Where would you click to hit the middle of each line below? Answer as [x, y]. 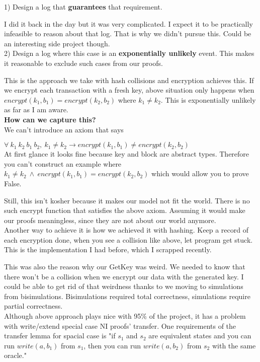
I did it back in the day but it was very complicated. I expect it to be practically [128, 23]
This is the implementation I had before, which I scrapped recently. [108, 249]
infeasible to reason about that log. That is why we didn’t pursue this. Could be [128, 33]
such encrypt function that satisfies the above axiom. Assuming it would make [125, 210]
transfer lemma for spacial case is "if [60, 336]
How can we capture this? [50, 119]
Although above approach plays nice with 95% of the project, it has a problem [125, 316]
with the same [234, 345]
